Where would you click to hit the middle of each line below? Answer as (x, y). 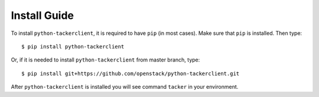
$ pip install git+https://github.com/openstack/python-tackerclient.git (131, 73)
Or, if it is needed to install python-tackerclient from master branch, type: (105, 60)
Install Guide (42, 15)
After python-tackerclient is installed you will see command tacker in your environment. (125, 87)
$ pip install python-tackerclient (73, 46)
